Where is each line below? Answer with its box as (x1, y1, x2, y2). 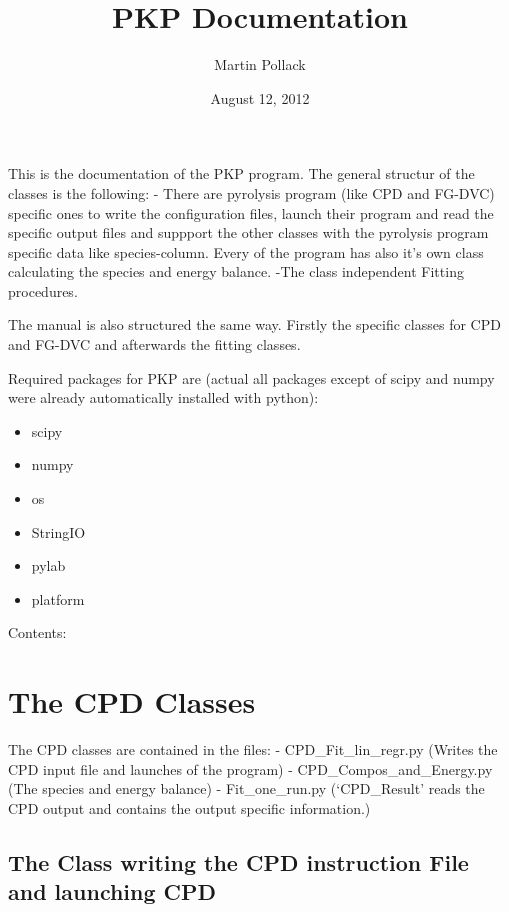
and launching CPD (8, 876, 217, 907)
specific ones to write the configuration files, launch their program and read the (8, 202, 494, 223)
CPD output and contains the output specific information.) (8, 797, 371, 818)
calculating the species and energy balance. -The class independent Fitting (8, 261, 464, 282)
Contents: (8, 622, 67, 643)
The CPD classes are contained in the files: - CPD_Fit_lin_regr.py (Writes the (8, 739, 498, 760)
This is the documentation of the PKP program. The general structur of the (8, 163, 475, 184)
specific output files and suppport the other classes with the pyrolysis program (8, 222, 489, 243)
